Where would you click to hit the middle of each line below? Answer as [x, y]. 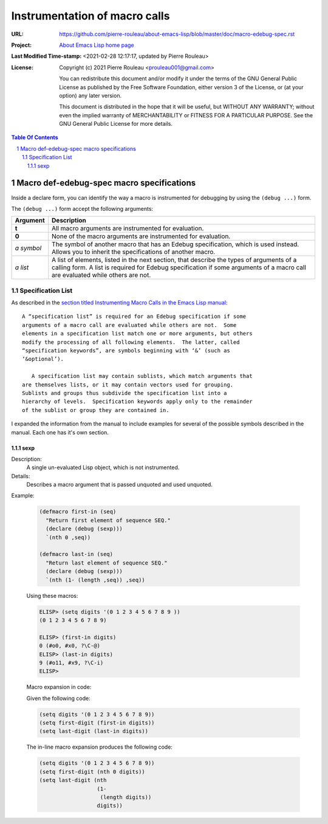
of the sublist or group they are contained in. [96, 410]
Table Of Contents [35, 137]
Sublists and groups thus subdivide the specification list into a [125, 393]
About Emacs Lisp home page [97, 45]
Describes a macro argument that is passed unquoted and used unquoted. [119, 485]
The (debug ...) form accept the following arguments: [82, 208]
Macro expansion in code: [59, 687]
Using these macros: [52, 596]
